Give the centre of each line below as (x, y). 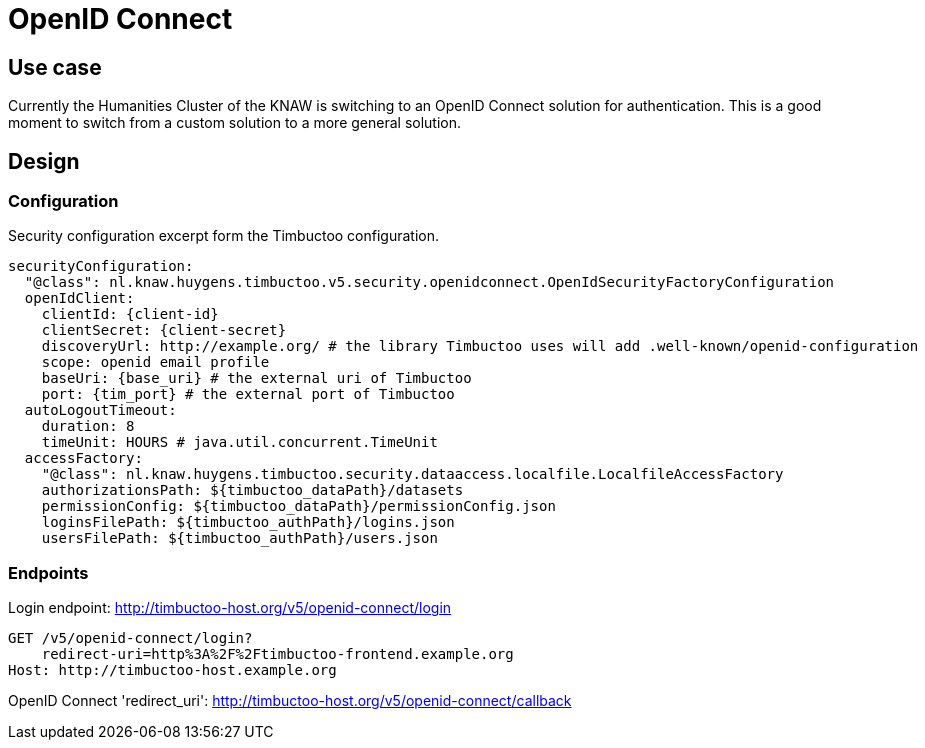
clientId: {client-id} (130, 314)
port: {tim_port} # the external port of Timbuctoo (248, 394)
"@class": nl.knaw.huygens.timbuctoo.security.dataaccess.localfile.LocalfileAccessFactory (412, 474)
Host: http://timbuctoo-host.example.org (172, 670)
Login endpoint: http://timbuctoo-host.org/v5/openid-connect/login (230, 608)
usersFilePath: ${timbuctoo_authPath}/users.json (239, 538)
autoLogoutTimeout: (100, 410)
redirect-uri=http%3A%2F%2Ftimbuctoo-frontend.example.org (277, 654)
